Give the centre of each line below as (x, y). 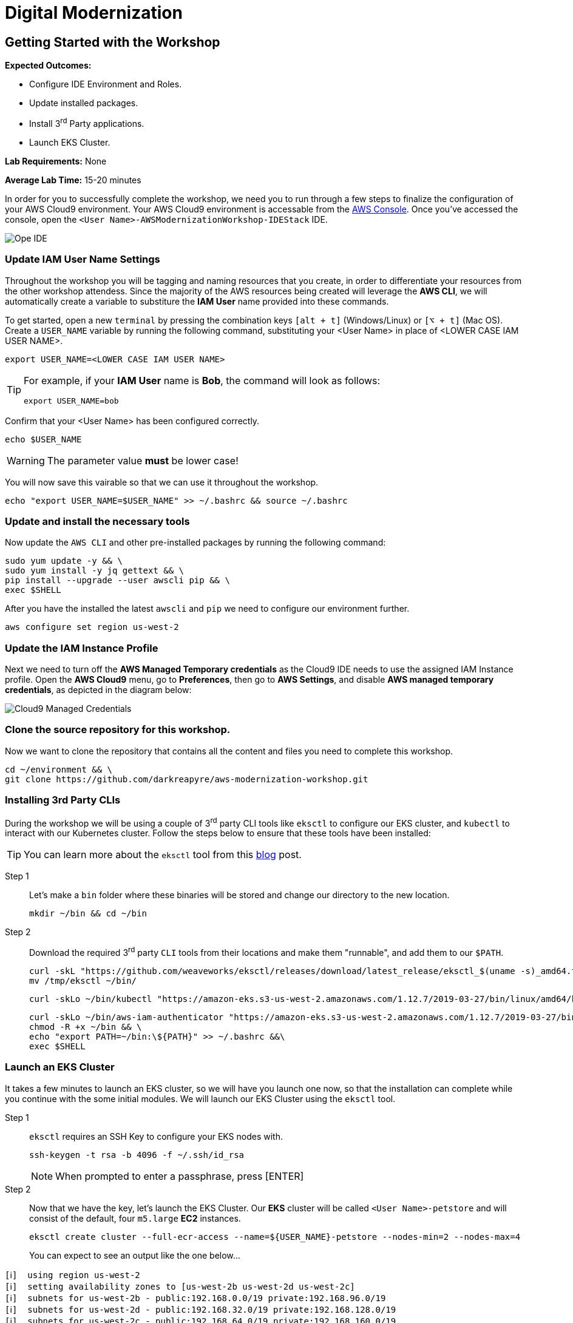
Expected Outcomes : (48, 66)
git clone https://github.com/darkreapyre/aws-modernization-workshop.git (187, 779)
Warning (26, 460)
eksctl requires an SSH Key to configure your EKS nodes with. (156, 1136)
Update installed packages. (84, 103)
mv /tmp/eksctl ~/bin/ (83, 980)
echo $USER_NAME (43, 439)
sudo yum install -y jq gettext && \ (95, 571)
